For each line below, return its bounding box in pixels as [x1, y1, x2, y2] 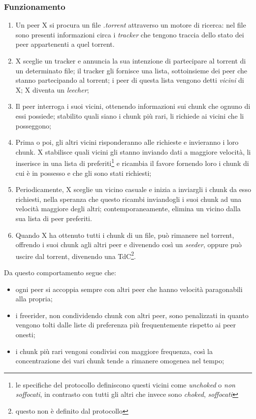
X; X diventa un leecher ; [15, 84, 89, 95]
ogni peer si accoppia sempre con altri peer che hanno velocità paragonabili [15, 284, 243, 294]
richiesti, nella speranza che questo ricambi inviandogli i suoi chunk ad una [15, 193, 242, 204]
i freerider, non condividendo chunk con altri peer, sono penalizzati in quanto [15, 310, 249, 320]
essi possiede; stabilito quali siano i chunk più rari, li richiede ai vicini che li [15, 110, 244, 121]
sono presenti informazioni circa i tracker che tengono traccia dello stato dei [15, 29, 244, 39]
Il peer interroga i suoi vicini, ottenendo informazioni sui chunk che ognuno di [15, 101, 251, 111]
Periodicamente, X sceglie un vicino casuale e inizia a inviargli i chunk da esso [15, 184, 251, 194]
